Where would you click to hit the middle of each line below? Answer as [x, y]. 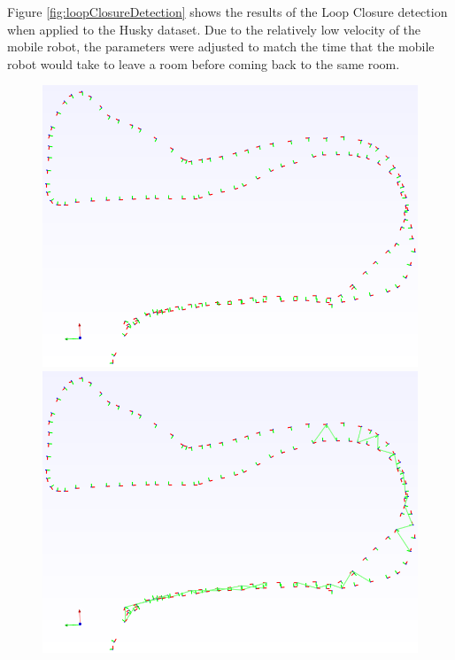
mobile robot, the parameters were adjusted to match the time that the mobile [221, 47]
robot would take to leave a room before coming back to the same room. [204, 63]
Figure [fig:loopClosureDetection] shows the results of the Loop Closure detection [227, 12]
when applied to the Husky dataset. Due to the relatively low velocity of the [214, 29]
